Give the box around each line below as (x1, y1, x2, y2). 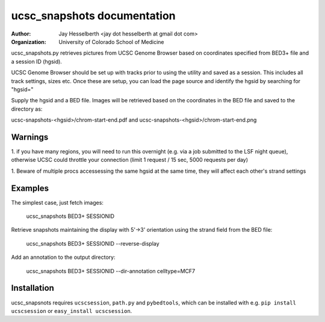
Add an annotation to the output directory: (11, 253, 116, 261)
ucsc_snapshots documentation (11, 9, 176, 22)
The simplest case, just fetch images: (11, 199, 104, 206)
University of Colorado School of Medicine (58, 38, 164, 45)
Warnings (11, 132, 49, 142)
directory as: (11, 105, 43, 113)
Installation (11, 283, 54, 293)
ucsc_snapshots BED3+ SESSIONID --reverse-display (26, 240, 159, 247)
